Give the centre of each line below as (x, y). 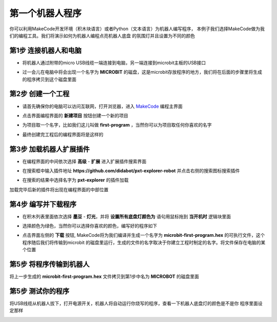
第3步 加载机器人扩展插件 (50, 149)
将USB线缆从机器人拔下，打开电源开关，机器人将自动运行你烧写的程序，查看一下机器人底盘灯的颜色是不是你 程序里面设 (136, 304)
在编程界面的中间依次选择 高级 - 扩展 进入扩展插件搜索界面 (84, 161)
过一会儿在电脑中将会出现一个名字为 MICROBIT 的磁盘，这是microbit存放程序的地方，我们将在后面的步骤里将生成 (142, 72)
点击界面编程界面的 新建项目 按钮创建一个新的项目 (75, 115)
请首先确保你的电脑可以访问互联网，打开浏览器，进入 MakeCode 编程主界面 (103, 106)
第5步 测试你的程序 (39, 291)
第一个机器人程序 (46, 13)
